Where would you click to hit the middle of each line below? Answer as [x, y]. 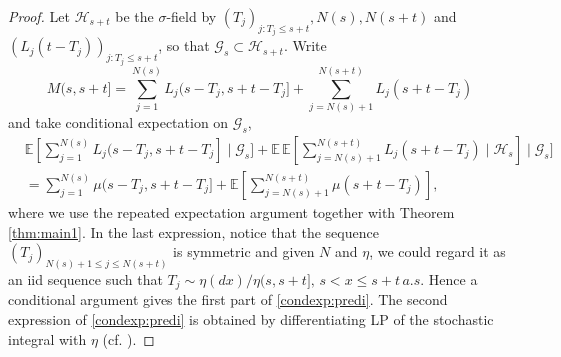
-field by [191, 16]
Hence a [453, 278]
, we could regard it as [437, 251]
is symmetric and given [244, 251]
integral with [47, 338]
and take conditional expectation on [118, 122]
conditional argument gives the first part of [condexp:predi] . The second [228, 299]
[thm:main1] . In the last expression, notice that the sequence [193, 231]
